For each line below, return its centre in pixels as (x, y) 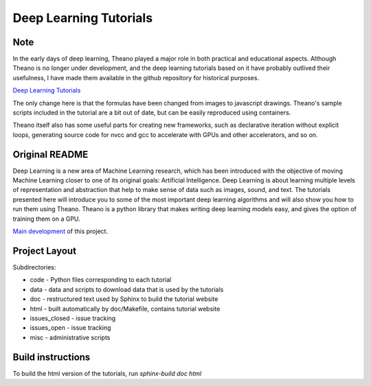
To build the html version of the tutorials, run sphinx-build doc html (107, 373)
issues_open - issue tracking (70, 328)
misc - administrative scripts (70, 337)
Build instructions (52, 357)
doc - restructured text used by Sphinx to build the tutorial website (124, 299)
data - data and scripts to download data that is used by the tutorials (127, 289)
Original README (50, 154)
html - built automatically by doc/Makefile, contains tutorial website (125, 309)
